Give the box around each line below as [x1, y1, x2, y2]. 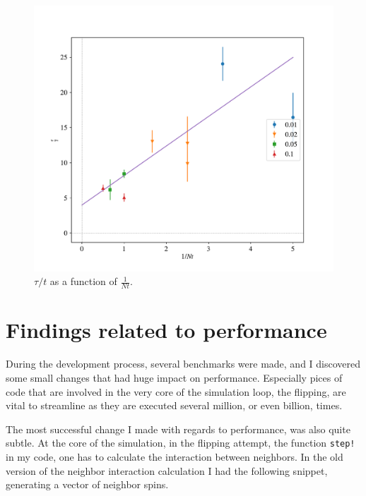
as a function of [49, 274, 117, 289]
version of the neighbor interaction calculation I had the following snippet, [6, 463, 328, 478]
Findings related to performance [6, 315, 327, 344]
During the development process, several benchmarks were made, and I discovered [6, 356, 361, 371]
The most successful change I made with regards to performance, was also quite [6, 421, 350, 436]
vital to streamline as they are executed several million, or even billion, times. [6, 398, 343, 413]
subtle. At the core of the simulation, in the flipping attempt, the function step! [6, 435, 355, 450]
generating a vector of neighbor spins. [6, 477, 169, 492]
